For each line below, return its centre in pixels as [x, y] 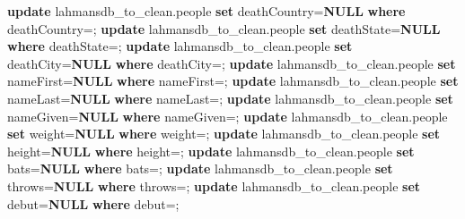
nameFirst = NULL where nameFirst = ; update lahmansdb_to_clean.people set [233, 81]
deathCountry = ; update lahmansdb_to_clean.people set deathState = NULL [224, 28]
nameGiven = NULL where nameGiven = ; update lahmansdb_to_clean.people [228, 116]
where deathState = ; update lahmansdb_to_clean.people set [180, 46]
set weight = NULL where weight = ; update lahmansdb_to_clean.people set [224, 134]
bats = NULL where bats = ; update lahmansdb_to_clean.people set [200, 168]
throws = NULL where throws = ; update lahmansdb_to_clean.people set [214, 185]
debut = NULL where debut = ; [93, 203]
